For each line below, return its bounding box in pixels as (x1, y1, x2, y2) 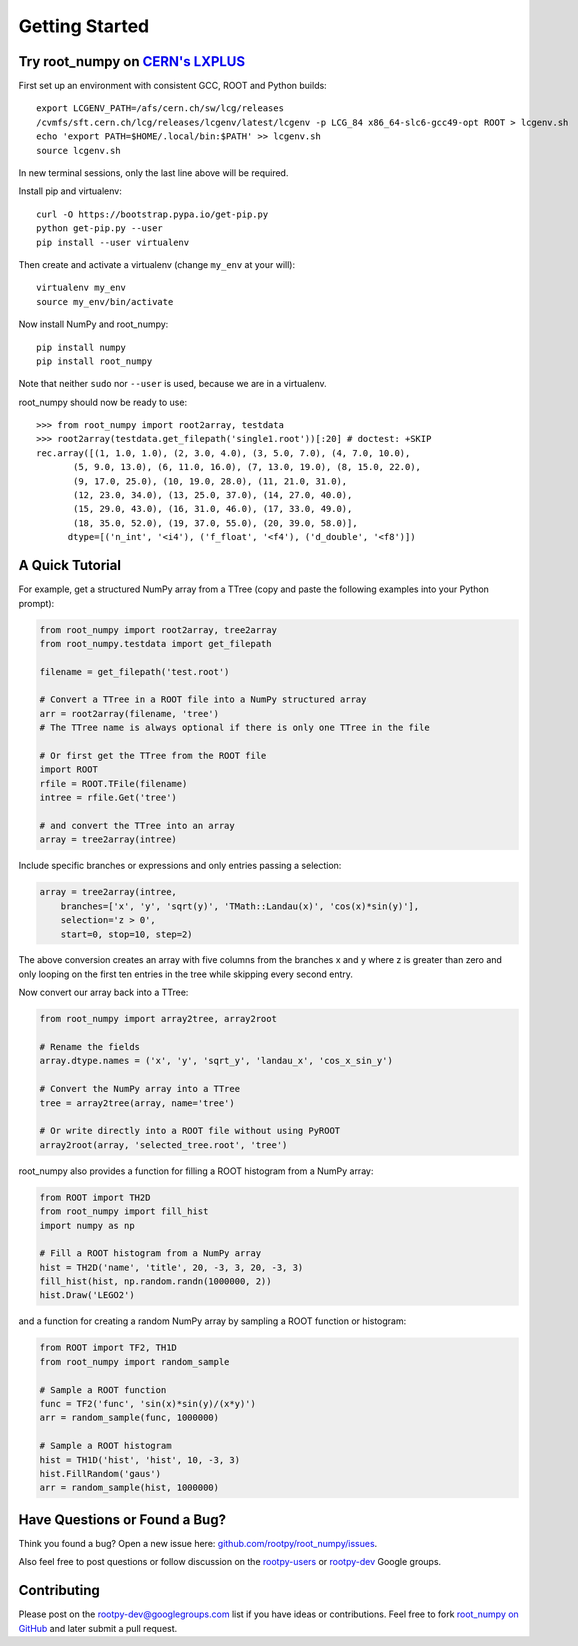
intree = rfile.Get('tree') (39, 792, 177, 804)
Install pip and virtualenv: (18, 185, 122, 197)
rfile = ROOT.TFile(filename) (39, 778, 188, 789)
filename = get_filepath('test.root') (39, 666, 230, 677)
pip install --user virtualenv (36, 236, 190, 248)
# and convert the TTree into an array (39, 820, 235, 831)
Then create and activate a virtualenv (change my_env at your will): (18, 258, 295, 270)
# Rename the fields (39, 1041, 140, 1053)
